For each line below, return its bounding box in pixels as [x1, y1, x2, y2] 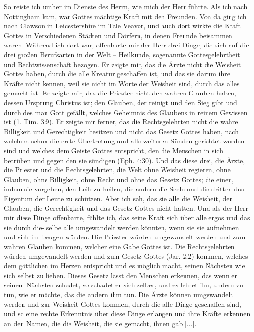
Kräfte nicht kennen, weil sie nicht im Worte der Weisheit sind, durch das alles [4, 78, 240, 88]
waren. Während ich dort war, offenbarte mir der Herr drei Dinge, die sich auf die [4, 40, 249, 50]
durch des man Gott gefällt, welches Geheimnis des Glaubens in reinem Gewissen [4, 107, 248, 117]
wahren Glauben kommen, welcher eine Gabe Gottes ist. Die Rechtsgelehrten [4, 241, 235, 251]
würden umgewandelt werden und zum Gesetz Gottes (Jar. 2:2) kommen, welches [4, 251, 248, 261]
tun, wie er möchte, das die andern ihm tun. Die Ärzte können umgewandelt [4, 289, 233, 299]
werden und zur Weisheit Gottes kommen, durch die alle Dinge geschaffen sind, [4, 299, 241, 309]
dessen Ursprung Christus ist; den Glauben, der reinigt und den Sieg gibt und [4, 97, 237, 107]
